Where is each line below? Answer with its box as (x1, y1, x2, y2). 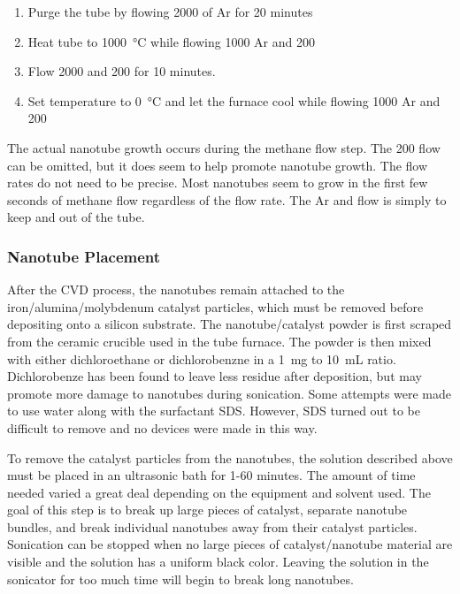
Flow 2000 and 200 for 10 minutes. (27, 62, 216, 80)
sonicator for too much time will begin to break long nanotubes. (7, 569, 354, 588)
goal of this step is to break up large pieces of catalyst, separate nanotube (7, 500, 408, 519)
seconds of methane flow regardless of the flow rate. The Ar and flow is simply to (7, 190, 447, 209)
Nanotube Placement (7, 245, 161, 267)
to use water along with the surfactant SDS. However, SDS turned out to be (7, 401, 420, 420)
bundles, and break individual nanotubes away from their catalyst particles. (7, 517, 418, 536)
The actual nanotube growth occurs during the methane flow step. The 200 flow (7, 138, 441, 156)
